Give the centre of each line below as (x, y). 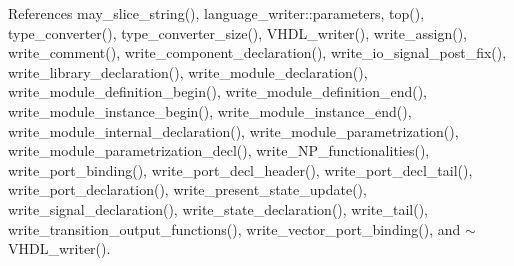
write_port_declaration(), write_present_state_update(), (187, 189)
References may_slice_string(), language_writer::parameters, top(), (216, 13)
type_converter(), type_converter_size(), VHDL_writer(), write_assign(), (238, 32)
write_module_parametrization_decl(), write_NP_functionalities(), (219, 150)
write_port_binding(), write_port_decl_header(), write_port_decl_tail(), (240, 169)
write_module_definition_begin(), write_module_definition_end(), (218, 91)
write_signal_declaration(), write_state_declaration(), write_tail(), (218, 208)
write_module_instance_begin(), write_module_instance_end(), (210, 110)
